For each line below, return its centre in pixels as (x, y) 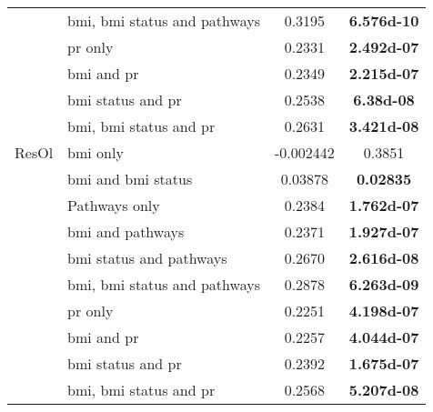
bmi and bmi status (130, 179)
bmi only (96, 152)
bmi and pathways (126, 231)
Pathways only (114, 205)
